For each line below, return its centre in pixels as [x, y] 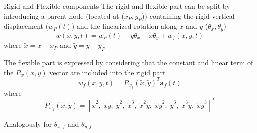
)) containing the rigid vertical [188, 16]
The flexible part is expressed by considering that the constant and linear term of [128, 63]
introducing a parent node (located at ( [64, 16]
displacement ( [26, 26]
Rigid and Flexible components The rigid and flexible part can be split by [117, 6]
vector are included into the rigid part [108, 72]
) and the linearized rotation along [124, 26]
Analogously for [28, 123]
